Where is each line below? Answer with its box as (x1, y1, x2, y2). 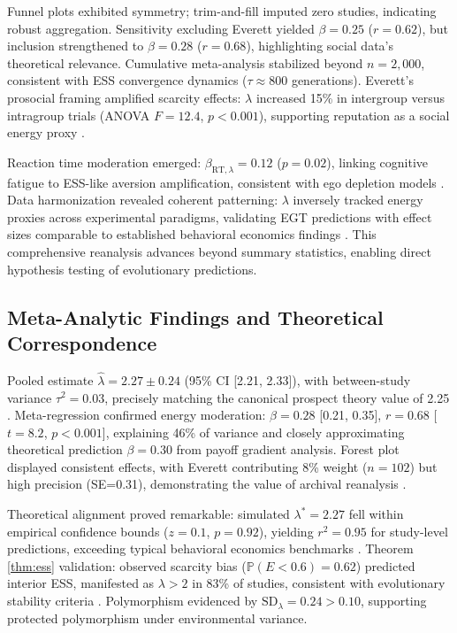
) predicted (355, 556, 415, 575)
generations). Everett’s (291, 71, 414, 89)
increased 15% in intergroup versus (255, 88, 446, 106)
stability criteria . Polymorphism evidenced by (7, 591, 258, 610)
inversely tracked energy (293, 190, 423, 209)
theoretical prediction (7, 440, 123, 459)
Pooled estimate (7, 370, 94, 389)
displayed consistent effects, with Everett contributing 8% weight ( (7, 457, 368, 475)
